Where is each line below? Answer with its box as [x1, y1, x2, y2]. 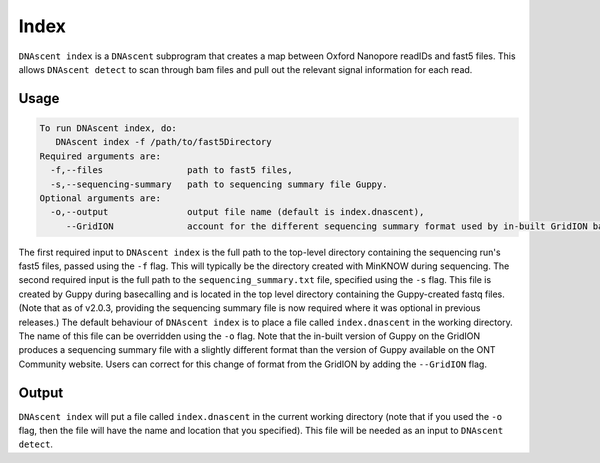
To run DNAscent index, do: [39, 122, 177, 134]
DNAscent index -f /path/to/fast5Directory [55, 136, 272, 148]
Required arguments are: [39, 150, 162, 162]
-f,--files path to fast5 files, [50, 165, 294, 176]
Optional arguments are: [39, 192, 162, 204]
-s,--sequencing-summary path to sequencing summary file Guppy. [50, 178, 388, 190]
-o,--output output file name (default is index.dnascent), [50, 206, 425, 218]
